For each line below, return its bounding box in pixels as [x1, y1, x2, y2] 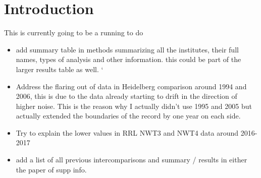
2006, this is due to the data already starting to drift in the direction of [16, 91, 237, 101]
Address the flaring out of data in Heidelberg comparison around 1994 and [16, 81, 247, 91]
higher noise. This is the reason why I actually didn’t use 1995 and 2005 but [16, 100, 252, 111]
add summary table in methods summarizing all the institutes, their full [16, 44, 239, 54]
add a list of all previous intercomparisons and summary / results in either [16, 154, 247, 165]
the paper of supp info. [16, 164, 87, 174]
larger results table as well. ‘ [16, 64, 103, 74]
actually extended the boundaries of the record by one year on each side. [16, 110, 241, 121]
